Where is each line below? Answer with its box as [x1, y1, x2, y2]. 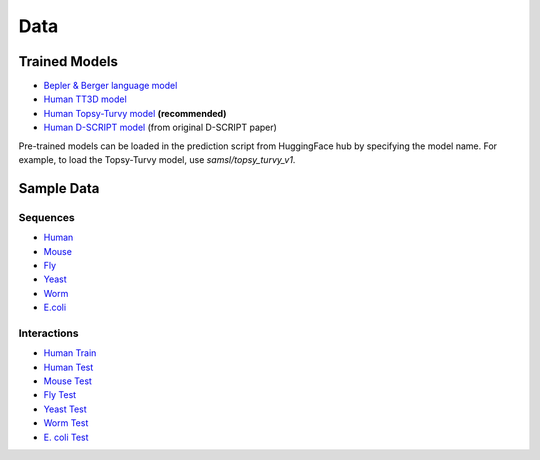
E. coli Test [43, 431, 89, 443]
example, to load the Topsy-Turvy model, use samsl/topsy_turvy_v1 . [18, 154, 296, 166]
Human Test [43, 361, 94, 373]
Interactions [18, 326, 79, 340]
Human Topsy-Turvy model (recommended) [43, 107, 227, 119]
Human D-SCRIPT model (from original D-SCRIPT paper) [43, 121, 277, 134]
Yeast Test [43, 403, 87, 415]
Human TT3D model [43, 93, 127, 105]
